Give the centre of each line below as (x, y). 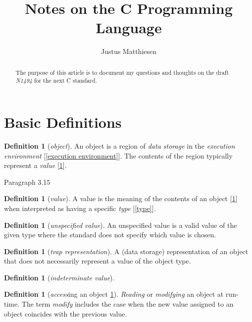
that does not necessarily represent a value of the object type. (98, 261)
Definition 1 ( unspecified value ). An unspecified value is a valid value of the (121, 225)
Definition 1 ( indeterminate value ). (59, 277)
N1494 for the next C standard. (56, 80)
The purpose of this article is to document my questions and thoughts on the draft (122, 72)
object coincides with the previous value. (66, 313)
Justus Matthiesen (129, 51)
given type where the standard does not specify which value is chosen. (110, 235)
